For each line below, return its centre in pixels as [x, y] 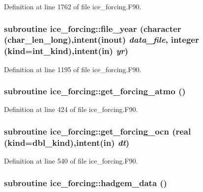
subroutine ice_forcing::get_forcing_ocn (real [98, 131]
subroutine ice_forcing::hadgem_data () [86, 182]
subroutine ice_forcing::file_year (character [93, 28]
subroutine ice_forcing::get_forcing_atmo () [95, 91]
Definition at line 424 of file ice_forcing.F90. [71, 109]
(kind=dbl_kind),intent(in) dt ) [67, 142]
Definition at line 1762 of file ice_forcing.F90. [73, 6]
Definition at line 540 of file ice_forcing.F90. [71, 161]
